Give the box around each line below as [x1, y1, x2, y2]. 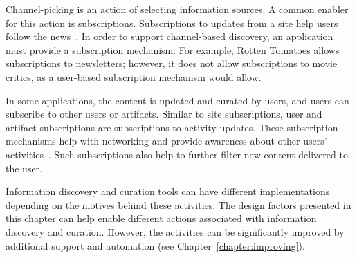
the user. [6, 160, 43, 175]
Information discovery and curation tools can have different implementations [6, 184, 330, 199]
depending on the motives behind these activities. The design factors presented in [6, 197, 351, 212]
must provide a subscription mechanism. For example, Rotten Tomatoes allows [6, 42, 340, 57]
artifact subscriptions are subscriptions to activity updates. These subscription [6, 120, 338, 134]
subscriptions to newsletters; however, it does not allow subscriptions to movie [6, 56, 338, 71]
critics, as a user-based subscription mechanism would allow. [6, 69, 262, 84]
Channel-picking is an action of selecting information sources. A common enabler [6, 2, 349, 16]
